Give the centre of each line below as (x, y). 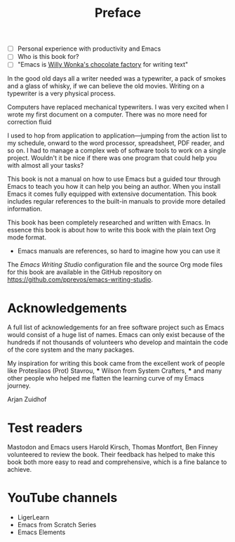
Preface (118, 13)
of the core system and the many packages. (71, 350)
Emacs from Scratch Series (57, 525)
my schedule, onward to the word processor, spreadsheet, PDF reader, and (116, 143)
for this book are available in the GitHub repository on (85, 272)
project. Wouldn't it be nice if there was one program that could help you (112, 158)
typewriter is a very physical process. (61, 93)
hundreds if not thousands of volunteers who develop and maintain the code (118, 343)
